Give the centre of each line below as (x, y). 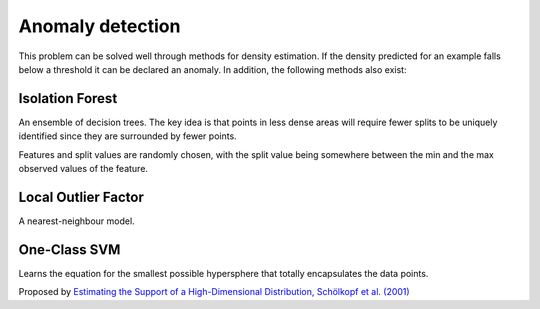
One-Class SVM (69, 249)
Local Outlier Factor (81, 196)
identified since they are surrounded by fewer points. (127, 136)
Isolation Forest (68, 98)
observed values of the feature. (83, 169)
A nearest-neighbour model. (76, 221)
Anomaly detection (99, 26)
